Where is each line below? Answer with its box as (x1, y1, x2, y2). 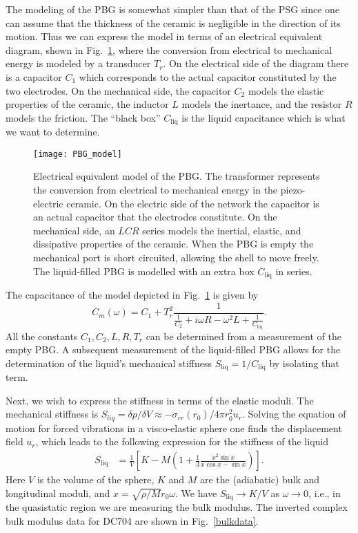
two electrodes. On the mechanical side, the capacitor (6, 83, 231, 97)
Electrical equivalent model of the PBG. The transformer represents (33, 169, 320, 183)
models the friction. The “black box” (6, 110, 161, 124)
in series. (275, 263, 312, 278)
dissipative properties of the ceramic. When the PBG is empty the (33, 236, 314, 251)
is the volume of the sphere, (37, 472, 155, 487)
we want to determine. (6, 124, 100, 139)
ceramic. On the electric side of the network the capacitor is (66, 196, 319, 210)
